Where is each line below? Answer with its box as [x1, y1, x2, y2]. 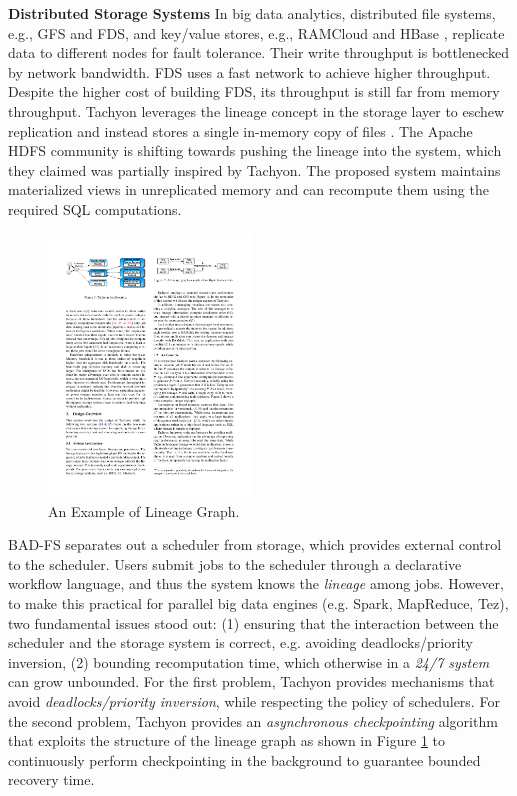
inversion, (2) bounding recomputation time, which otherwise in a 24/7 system [8, 651, 490, 672]
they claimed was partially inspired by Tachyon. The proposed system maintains [8, 159, 501, 180]
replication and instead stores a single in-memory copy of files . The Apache [8, 120, 473, 141]
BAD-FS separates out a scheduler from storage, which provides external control [8, 534, 502, 555]
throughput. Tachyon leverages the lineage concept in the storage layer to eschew [8, 100, 505, 121]
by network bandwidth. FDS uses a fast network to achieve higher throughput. [8, 61, 491, 82]
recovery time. [8, 769, 95, 790]
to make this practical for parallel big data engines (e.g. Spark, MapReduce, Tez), [8, 592, 509, 613]
